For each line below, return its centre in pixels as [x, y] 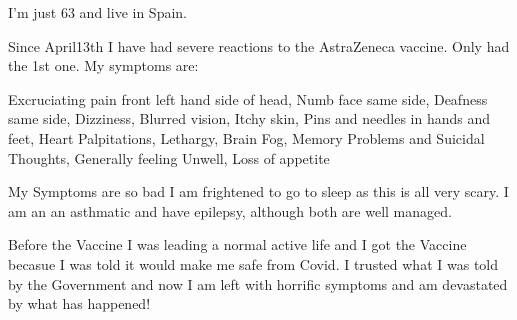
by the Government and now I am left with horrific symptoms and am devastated [258, 283]
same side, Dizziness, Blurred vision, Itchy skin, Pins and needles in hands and [249, 118]
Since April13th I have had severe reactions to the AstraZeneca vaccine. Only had [259, 45]
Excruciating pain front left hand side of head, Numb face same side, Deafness [248, 98]
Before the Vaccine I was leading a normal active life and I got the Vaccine [237, 244]
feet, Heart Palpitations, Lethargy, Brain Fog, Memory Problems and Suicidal [246, 137]
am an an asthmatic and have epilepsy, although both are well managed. [230, 210]
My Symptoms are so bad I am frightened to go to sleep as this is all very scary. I [258, 191]
